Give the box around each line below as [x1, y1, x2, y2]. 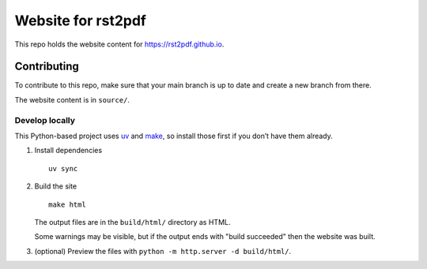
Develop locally [14, 114, 75, 125]
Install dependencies [34, 146, 103, 155]
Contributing [14, 60, 79, 73]
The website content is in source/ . [14, 95, 130, 104]
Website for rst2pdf [14, 12, 146, 29]
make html [48, 200, 86, 209]
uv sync [48, 164, 78, 173]
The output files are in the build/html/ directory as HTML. [34, 217, 231, 226]
